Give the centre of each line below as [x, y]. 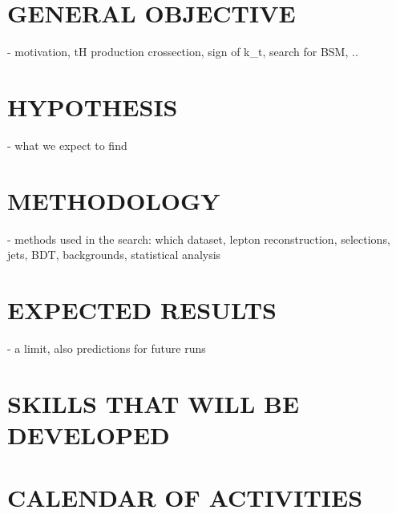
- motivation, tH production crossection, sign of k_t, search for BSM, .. [183, 52]
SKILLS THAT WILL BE [154, 403]
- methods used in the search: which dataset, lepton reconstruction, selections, [199, 239]
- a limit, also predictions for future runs [107, 348]
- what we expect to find [67, 145]
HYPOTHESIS [93, 106]
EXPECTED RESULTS [142, 309]
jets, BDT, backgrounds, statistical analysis [114, 255]
